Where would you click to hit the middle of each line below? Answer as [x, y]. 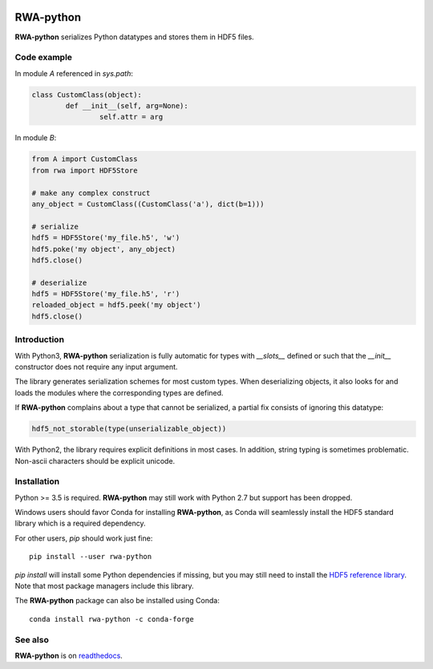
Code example [43, 58]
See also [32, 639]
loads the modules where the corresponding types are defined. [119, 392]
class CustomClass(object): [87, 95]
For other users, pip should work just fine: [84, 538]
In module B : [36, 138]
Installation [37, 481]
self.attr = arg [131, 117]
